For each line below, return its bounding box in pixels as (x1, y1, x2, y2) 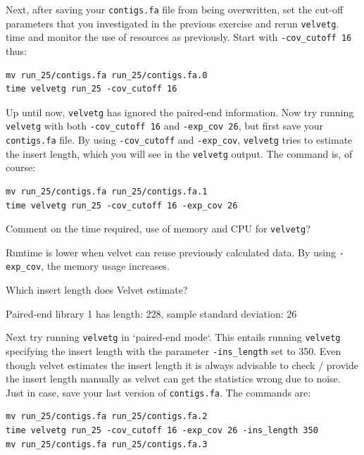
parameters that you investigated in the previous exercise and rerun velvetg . (6, 15, 339, 30)
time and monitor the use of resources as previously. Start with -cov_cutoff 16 (6, 30, 352, 44)
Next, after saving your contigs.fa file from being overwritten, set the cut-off (6, 2, 344, 16)
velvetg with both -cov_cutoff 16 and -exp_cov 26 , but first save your (6, 118, 324, 133)
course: (6, 160, 36, 175)
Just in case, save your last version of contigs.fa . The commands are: (6, 385, 311, 399)
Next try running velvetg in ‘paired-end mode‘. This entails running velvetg (6, 330, 341, 344)
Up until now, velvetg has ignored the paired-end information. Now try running (6, 104, 354, 119)
